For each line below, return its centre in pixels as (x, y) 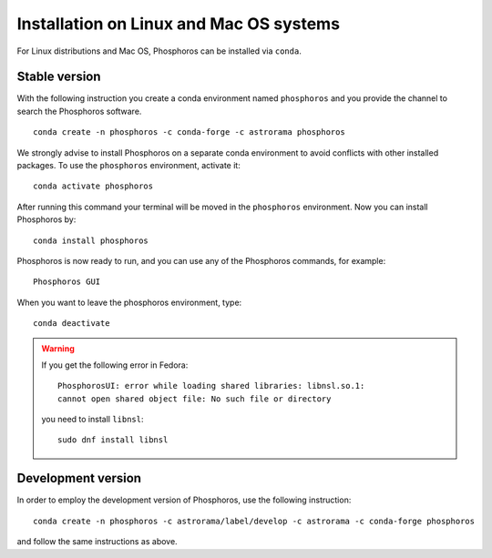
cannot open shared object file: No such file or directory (195, 399)
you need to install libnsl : (92, 420)
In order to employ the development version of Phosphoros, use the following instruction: (184, 500)
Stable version (59, 77)
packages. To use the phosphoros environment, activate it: (128, 166)
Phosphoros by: (46, 219)
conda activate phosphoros (93, 186)
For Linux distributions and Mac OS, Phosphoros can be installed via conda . (159, 51)
